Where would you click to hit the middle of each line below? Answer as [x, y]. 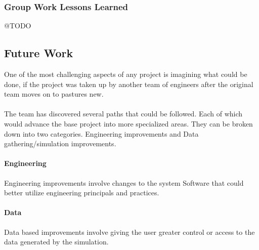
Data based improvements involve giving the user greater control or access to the [129, 232]
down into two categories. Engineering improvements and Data [101, 133]
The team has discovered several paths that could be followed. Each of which [123, 114]
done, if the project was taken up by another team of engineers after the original [129, 84]
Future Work [39, 53]
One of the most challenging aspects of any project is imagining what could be [126, 74]
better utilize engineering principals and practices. [82, 193]
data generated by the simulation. [56, 242]
